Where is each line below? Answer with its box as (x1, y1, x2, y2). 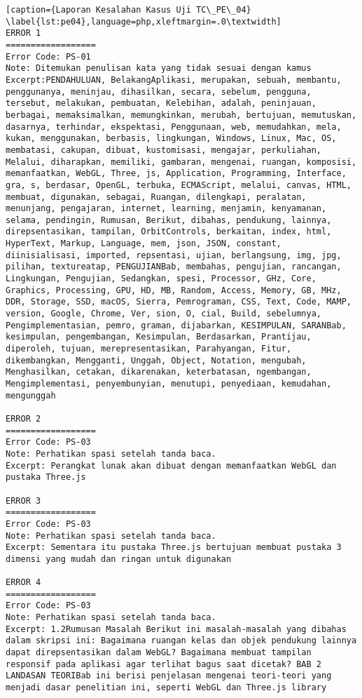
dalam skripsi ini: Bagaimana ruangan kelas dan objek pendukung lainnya (6, 636, 357, 646)
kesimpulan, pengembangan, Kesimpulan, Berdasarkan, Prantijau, (6, 332, 312, 342)
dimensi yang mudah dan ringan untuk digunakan (6, 553, 232, 564)
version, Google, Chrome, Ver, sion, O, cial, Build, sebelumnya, (6, 309, 322, 319)
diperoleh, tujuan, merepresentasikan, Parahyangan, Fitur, (6, 344, 292, 354)
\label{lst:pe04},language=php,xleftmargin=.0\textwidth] (6, 16, 281, 27)
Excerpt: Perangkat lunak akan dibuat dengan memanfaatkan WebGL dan (6, 460, 337, 471)
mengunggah (6, 390, 56, 401)
